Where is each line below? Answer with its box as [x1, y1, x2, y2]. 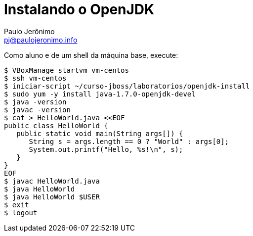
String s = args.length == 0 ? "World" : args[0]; [29, 137, 229, 145]
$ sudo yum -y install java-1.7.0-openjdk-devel [4, 90, 196, 98]
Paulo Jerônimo [4, 27, 55, 36]
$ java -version [4, 97, 67, 106]
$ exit [4, 200, 29, 209]
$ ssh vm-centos [4, 74, 67, 82]
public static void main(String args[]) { [16, 129, 183, 138]
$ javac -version [4, 105, 71, 114]
